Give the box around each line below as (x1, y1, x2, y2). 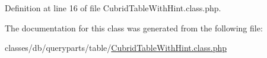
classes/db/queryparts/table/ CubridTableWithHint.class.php (5, 41, 227, 54)
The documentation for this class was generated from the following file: (5, 21, 263, 34)
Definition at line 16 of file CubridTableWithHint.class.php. (5, 2, 221, 14)
